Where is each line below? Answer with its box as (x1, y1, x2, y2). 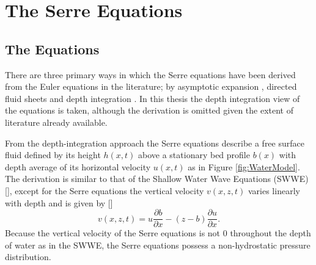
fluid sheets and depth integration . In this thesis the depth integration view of (5, 92, 300, 104)
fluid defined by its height (5, 148, 101, 161)
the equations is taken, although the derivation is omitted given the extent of (5, 104, 293, 117)
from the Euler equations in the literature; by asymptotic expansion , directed (5, 80, 297, 93)
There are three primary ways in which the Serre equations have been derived (5, 68, 296, 81)
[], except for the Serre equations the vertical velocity (5, 184, 204, 197)
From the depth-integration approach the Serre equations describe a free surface (5, 136, 304, 149)
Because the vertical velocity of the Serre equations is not (5, 227, 221, 239)
